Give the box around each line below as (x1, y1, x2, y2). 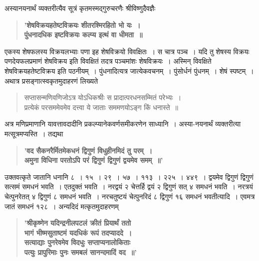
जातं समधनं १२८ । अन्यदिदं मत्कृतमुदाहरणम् (4, 201, 119, 211)
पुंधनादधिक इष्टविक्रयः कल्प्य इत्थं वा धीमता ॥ (24, 29, 143, 40)
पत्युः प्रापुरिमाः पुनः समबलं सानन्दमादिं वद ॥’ (24, 247, 137, 257)
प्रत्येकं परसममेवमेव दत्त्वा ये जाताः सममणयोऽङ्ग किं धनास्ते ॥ (24, 102, 179, 112)
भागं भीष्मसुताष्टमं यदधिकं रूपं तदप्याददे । (24, 227, 132, 238)
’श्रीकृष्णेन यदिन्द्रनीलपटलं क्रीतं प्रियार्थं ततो (24, 218, 131, 228)
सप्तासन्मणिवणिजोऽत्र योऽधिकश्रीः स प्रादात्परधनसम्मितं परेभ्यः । (24, 92, 182, 103)
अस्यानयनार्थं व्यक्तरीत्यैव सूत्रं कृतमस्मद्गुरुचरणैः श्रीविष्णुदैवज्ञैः (4, 3, 156, 13)
